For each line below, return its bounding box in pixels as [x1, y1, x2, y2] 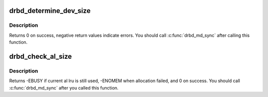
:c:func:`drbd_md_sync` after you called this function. [9, 85, 119, 91]
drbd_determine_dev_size [9, 6, 91, 15]
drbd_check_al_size [9, 52, 72, 61]
